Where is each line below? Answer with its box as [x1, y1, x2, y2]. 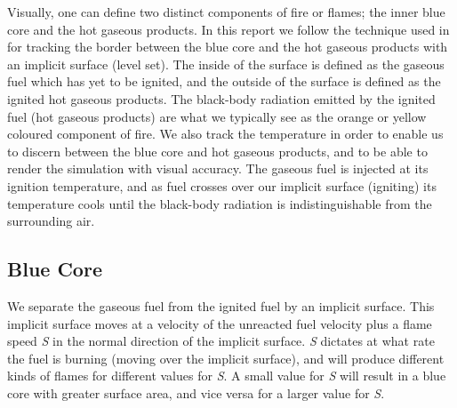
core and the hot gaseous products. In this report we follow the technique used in [7, 20, 450, 38]
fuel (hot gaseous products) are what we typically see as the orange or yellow [7, 107, 427, 125]
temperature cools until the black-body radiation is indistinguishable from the [7, 194, 432, 212]
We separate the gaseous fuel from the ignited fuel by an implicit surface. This [7, 296, 435, 315]
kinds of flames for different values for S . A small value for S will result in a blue [7, 366, 446, 385]
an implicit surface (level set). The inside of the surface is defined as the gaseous [7, 54, 445, 73]
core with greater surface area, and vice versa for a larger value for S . [7, 383, 385, 402]
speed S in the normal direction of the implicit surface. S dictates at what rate [7, 332, 435, 350]
